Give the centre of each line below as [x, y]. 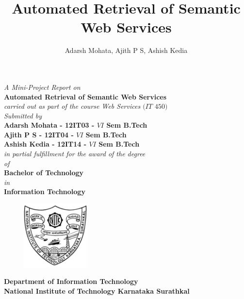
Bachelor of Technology [44, 173]
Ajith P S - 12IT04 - [39, 134]
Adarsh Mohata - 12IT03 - [49, 125]
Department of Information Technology [71, 281]
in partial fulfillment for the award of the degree [75, 154]
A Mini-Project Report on [42, 87]
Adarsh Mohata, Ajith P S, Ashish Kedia [126, 50]
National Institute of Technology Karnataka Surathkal [97, 291]
